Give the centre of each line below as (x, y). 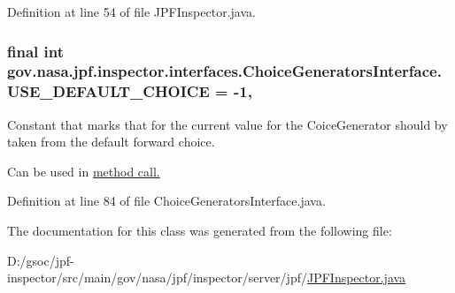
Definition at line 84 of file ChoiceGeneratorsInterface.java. (166, 201)
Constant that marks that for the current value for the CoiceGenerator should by (227, 124)
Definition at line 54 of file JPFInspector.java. (131, 11)
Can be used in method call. (84, 171)
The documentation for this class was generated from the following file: (200, 231)
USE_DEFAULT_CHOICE (108, 91)
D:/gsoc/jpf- (41, 260)
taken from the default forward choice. (111, 142)
